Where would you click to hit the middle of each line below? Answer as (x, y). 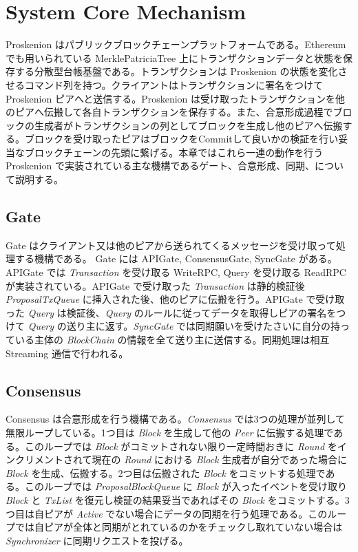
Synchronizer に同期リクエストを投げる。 (97, 540)
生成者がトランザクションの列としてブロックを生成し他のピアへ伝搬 (188, 125)
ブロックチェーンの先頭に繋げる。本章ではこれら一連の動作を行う (174, 152)
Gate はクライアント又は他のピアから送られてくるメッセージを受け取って (171, 245)
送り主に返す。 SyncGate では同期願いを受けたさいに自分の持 (203, 326)
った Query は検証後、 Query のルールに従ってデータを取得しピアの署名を (171, 312)
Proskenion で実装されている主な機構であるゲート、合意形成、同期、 (160, 166)
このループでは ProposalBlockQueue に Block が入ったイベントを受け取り (186, 486)
